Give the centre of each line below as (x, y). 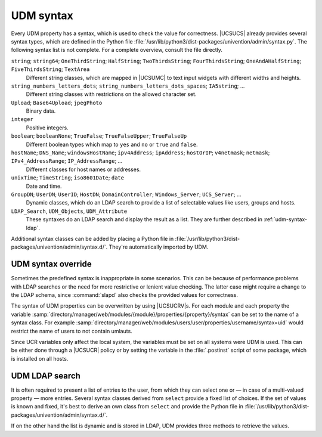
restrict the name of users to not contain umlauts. (72, 331)
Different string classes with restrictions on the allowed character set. (111, 94)
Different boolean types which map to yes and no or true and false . (112, 144)
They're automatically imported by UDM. (159, 247)
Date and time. (44, 186)
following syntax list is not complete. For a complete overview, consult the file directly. (117, 50)
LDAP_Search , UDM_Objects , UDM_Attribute (69, 211)
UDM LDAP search (46, 376)
